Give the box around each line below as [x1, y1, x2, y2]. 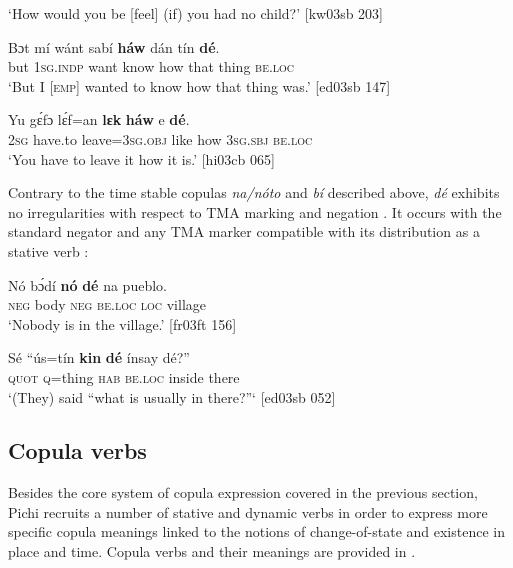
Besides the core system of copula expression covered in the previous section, [8, 482, 478, 503]
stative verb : [8, 240, 89, 261]
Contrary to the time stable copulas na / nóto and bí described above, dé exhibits [8, 182, 500, 203]
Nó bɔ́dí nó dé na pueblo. [8, 274, 167, 295]
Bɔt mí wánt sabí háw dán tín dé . [8, 36, 220, 57]
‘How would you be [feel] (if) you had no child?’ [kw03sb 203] [8, 3, 383, 23]
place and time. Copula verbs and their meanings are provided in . [8, 541, 416, 562]
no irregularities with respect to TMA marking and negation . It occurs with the [8, 201, 502, 222]
